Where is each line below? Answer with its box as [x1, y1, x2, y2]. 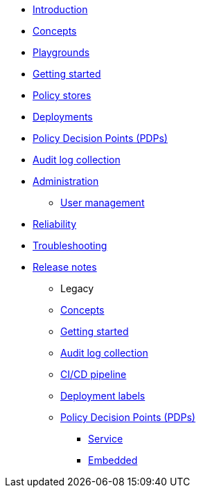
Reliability [33, 218, 77, 230]
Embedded [88, 454, 138, 466]
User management [60, 197, 145, 208]
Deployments [33, 111, 93, 123]
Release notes [33, 261, 97, 273]
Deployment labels [60, 390, 146, 402]
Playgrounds [33, 46, 90, 58]
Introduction [33, 3, 88, 15]
